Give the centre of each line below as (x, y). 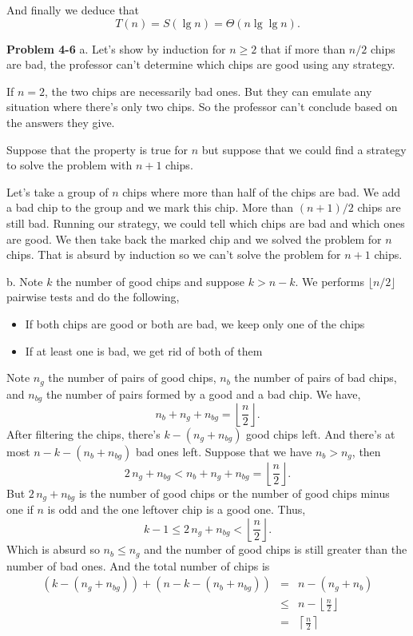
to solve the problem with (69, 165)
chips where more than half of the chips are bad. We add (262, 191)
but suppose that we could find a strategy (304, 149)
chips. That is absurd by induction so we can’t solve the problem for (174, 254)
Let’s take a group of (58, 191)
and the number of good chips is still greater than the (276, 549)
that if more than (303, 48)
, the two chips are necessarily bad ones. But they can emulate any (208, 91)
